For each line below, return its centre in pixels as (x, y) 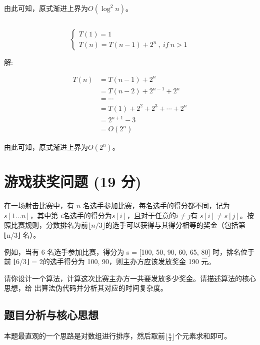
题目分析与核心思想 (51, 315)
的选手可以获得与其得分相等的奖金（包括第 (175, 225)
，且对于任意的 (151, 215)
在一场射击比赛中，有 (39, 205)
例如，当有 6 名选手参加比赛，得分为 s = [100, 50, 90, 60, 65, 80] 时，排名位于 (129, 251)
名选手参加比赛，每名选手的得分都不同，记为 (156, 205)
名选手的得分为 (87, 215)
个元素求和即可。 (203, 336)
